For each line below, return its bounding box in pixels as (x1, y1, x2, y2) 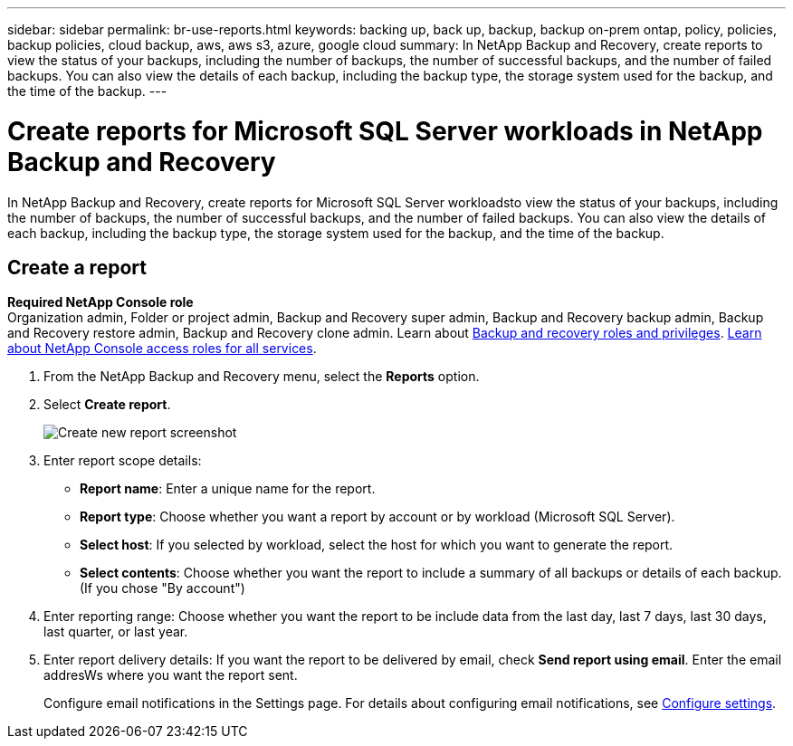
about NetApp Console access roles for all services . (7, 340, 317, 357)
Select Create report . (43, 397, 171, 413)
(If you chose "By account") (80, 580, 245, 597)
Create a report (7, 255, 147, 279)
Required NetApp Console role (7, 294, 194, 311)
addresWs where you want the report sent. (43, 667, 298, 684)
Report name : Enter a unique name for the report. (80, 481, 376, 497)
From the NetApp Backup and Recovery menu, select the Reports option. (43, 368, 480, 385)
